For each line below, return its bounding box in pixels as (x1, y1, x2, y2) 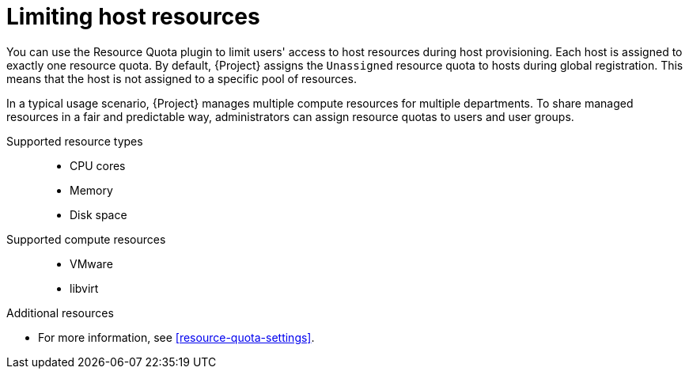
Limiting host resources (6, 3, 260, 30)
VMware (70, 256, 113, 271)
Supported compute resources (6, 232, 166, 246)
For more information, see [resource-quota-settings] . (38, 330, 315, 344)
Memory (70, 183, 113, 197)
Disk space (70, 207, 127, 222)
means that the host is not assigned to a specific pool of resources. (6, 71, 357, 85)
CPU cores (70, 158, 126, 172)
